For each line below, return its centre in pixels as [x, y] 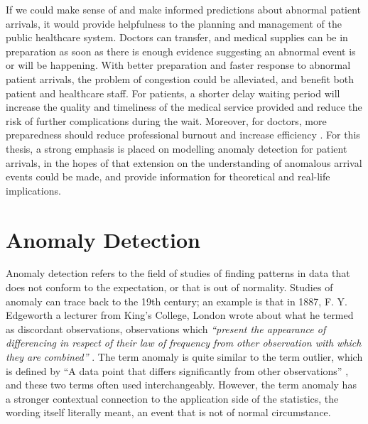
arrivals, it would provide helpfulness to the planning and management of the [174, 23]
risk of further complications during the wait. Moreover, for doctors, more [166, 120]
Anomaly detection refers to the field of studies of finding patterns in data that [178, 273]
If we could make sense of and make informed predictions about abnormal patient [184, 9]
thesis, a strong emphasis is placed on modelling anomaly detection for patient [177, 148]
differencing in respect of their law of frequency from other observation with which [184, 343]
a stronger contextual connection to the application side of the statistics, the [172, 398]
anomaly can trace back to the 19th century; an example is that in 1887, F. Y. [177, 301]
